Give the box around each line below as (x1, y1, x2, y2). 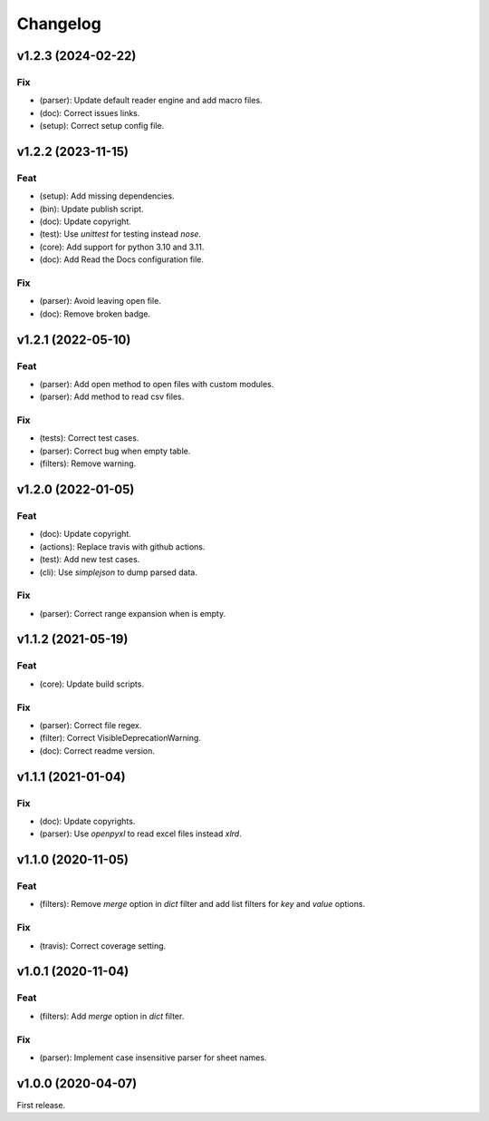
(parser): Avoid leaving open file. (39, 296, 162, 307)
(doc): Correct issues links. (39, 107, 140, 118)
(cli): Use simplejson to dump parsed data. (39, 567, 198, 578)
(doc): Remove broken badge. (39, 308, 151, 319)
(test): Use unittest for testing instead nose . (39, 229, 202, 239)
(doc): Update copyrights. (39, 815, 136, 826)
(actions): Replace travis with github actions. (39, 541, 206, 552)
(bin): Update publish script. (39, 203, 144, 214)
